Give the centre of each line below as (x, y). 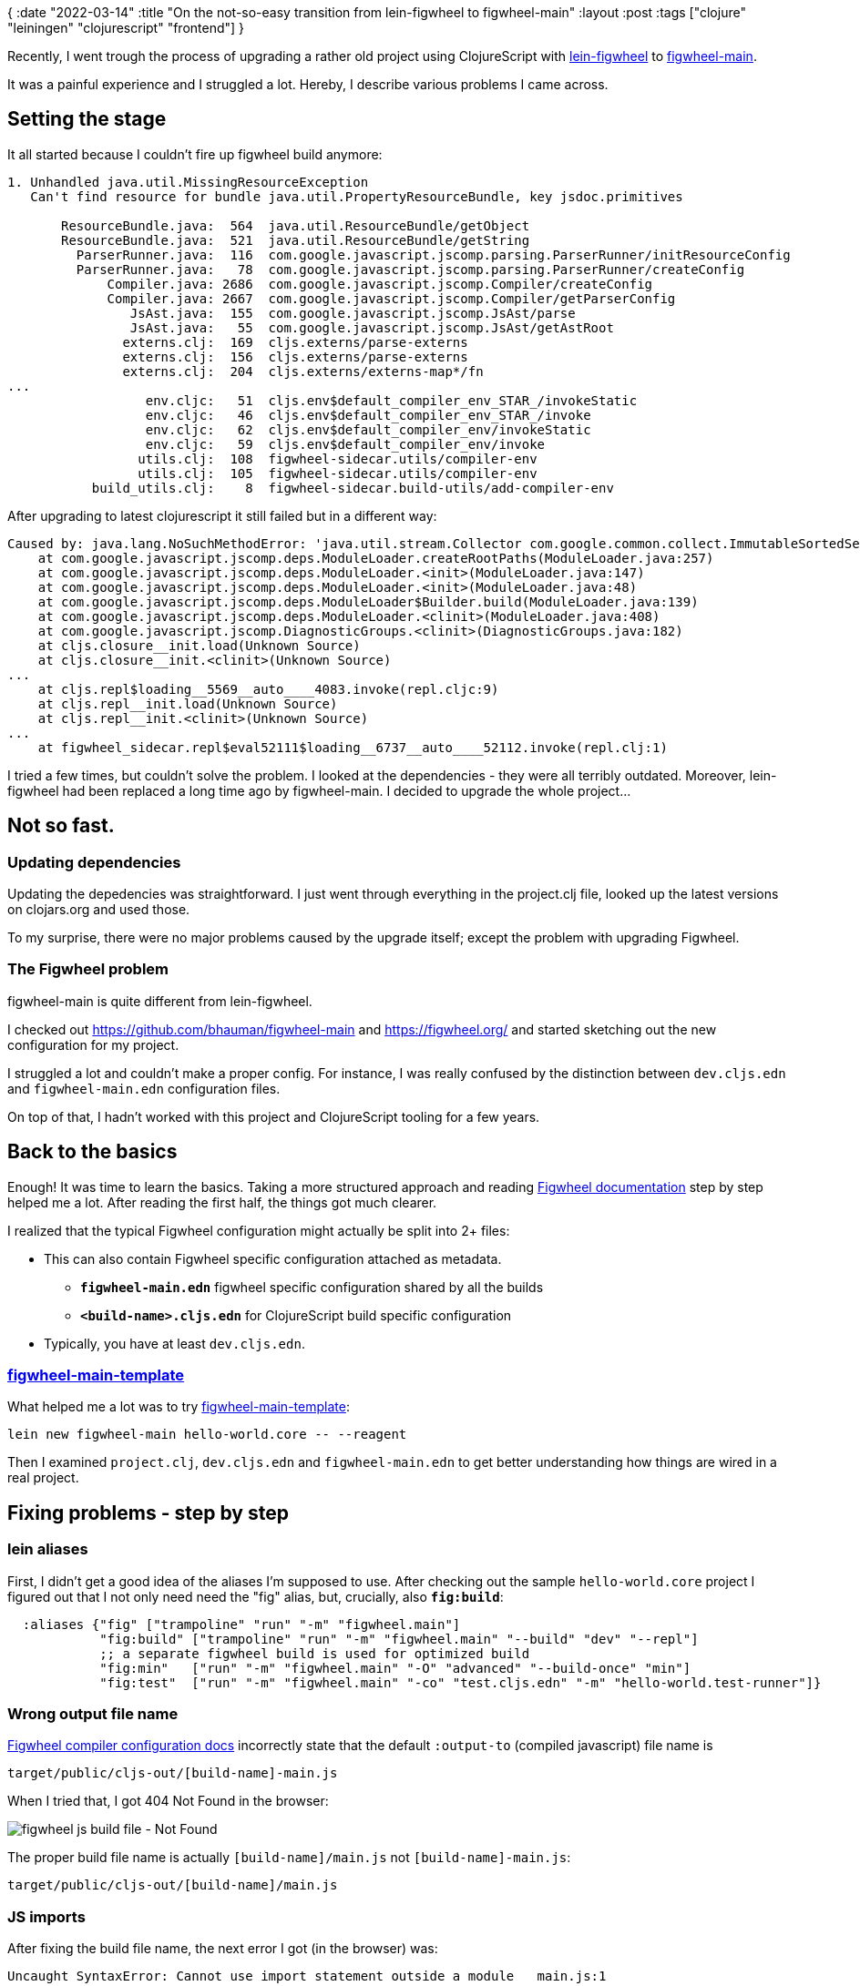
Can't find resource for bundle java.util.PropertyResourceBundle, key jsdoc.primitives (357, 196)
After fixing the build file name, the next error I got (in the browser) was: (223, 1949)
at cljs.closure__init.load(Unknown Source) (199, 645)
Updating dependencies (94, 862)
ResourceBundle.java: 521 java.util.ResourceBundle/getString (296, 240)
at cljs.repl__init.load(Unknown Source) (188, 703)
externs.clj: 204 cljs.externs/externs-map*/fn (303, 371)
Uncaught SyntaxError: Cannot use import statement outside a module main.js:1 (307, 1976)
